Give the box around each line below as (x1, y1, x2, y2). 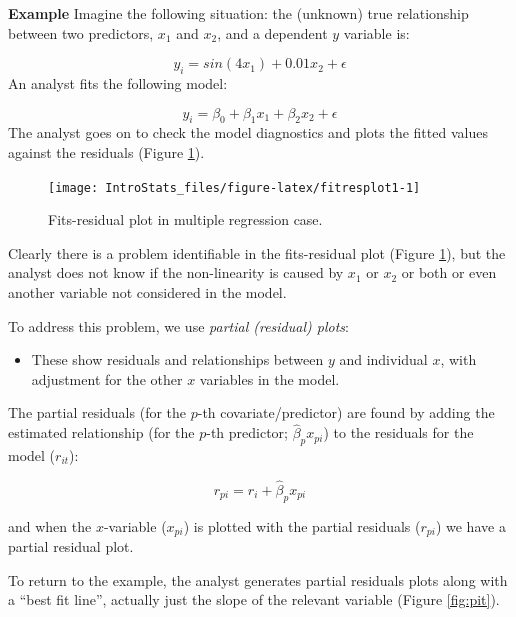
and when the (8, 515, 92, 536)
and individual (339, 349, 428, 370)
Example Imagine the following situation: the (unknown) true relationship (8, 3, 469, 23)
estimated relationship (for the (8, 422, 195, 443)
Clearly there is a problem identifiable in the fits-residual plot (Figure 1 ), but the (8, 242, 506, 263)
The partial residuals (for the (8, 402, 187, 423)
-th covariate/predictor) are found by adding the (197, 402, 495, 423)
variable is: (343, 22, 410, 43)
